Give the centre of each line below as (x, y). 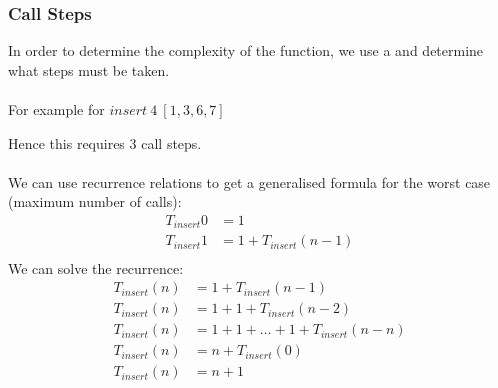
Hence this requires (66, 142)
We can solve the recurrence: (96, 267)
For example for (56, 109)
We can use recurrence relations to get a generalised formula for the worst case (249, 181)
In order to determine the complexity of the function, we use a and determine (246, 50)
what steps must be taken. (89, 69)
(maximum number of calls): (95, 201)
